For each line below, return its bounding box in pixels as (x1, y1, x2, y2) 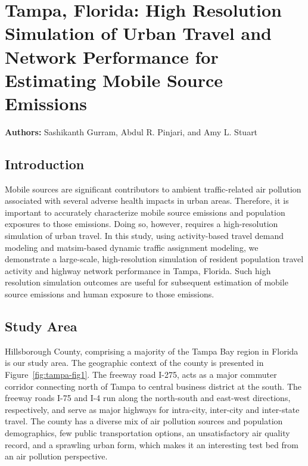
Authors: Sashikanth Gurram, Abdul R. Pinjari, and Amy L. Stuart (5, 125, 258, 138)
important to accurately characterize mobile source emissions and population (5, 206, 285, 218)
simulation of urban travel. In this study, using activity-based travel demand (5, 229, 284, 242)
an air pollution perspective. (5, 450, 108, 462)
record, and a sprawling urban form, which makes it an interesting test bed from (5, 438, 298, 451)
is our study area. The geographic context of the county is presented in (5, 356, 264, 369)
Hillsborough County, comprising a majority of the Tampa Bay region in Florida (5, 344, 298, 357)
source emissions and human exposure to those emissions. (5, 288, 214, 300)
